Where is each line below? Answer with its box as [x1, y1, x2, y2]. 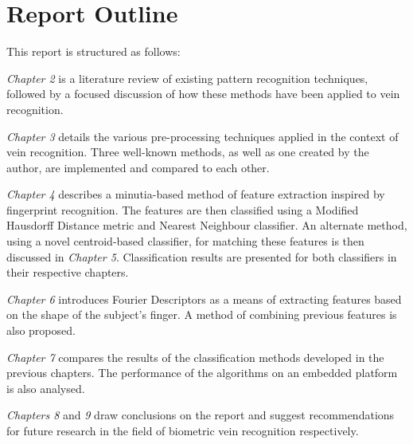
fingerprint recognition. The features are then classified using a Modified [6, 201, 359, 218]
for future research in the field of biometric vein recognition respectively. [6, 422, 359, 438]
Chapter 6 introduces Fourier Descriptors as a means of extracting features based [6, 290, 402, 307]
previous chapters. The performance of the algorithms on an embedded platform [6, 364, 398, 381]
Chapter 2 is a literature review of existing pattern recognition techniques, [6, 69, 368, 86]
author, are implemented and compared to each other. [6, 159, 270, 175]
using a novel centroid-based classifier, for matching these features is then [6, 233, 364, 250]
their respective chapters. [6, 264, 129, 281]
